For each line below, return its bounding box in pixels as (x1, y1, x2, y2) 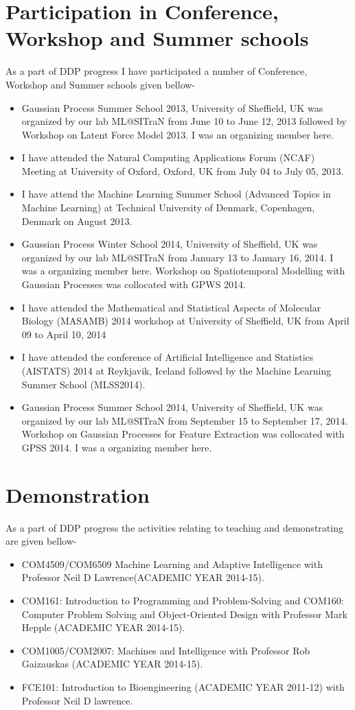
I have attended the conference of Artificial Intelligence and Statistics (21, 350, 314, 364)
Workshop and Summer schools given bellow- (5, 77, 196, 91)
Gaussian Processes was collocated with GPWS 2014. (21, 277, 246, 292)
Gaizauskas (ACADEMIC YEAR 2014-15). (21, 656, 203, 671)
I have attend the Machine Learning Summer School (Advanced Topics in (21, 187, 331, 201)
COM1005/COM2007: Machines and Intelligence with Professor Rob (21, 643, 310, 657)
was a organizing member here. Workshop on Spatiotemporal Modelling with (21, 263, 345, 278)
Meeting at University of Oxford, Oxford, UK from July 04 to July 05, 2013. (21, 163, 344, 178)
